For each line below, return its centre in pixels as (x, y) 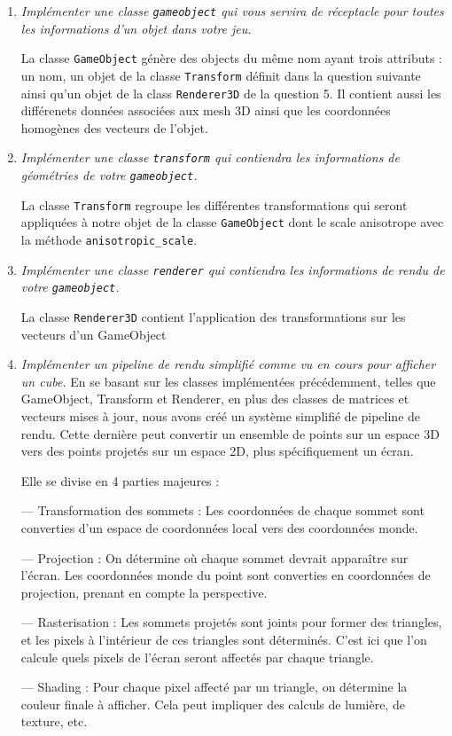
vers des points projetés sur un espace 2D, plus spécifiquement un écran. (217, 451)
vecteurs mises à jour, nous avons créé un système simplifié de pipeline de (221, 416)
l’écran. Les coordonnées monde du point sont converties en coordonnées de (226, 575)
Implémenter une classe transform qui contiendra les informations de (210, 157)
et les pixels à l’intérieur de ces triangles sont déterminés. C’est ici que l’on (224, 639)
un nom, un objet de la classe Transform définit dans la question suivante (221, 75)
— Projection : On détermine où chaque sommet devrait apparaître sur (214, 557)
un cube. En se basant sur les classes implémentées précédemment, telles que (228, 381)
